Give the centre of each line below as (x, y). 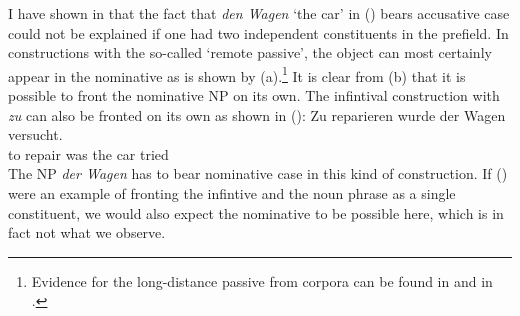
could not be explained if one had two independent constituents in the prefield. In (258, 32)
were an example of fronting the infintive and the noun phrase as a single (232, 193)
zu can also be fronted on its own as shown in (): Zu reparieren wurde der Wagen (257, 114)
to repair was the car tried (88, 153)
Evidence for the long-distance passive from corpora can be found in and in (262, 280)
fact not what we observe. (87, 232)
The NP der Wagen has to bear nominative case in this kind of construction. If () (258, 173)
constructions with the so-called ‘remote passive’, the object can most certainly (250, 52)
